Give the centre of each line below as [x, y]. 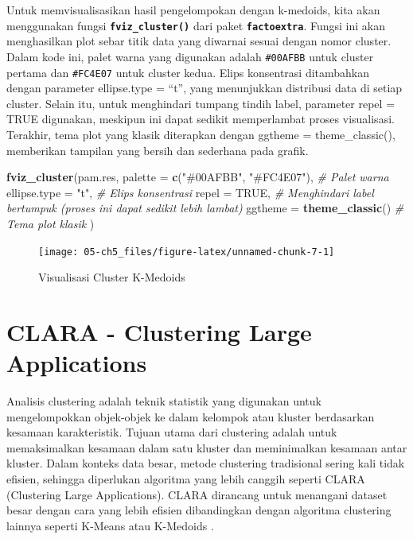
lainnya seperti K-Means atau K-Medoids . [110, 525]
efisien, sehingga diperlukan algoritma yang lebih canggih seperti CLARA [186, 479]
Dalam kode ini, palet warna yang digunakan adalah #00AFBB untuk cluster [190, 56]
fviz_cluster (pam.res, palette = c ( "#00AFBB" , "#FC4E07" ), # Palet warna [198, 177]
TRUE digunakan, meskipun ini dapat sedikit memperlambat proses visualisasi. [201, 119]
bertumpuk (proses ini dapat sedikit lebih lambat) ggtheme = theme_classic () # [205, 208]
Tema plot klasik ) [51, 223]
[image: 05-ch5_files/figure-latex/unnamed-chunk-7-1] [187, 252]
